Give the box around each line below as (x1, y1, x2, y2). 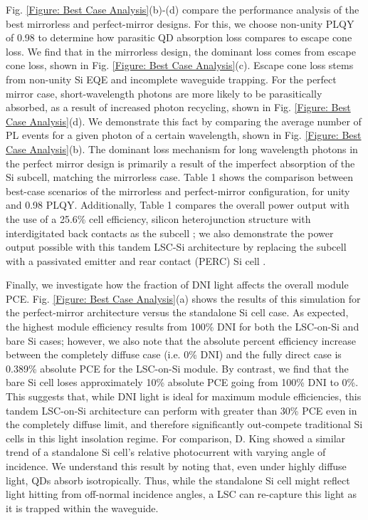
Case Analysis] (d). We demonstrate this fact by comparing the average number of (6, 113, 362, 128)
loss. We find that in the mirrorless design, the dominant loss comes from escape (6, 43, 356, 58)
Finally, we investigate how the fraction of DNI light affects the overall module (6, 277, 349, 292)
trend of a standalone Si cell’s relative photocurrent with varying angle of (6, 444, 326, 459)
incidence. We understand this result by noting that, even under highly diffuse (6, 459, 347, 473)
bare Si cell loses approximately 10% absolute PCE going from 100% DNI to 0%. (6, 375, 359, 390)
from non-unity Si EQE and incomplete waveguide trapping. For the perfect (6, 71, 337, 86)
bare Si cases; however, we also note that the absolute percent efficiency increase (6, 333, 356, 348)
